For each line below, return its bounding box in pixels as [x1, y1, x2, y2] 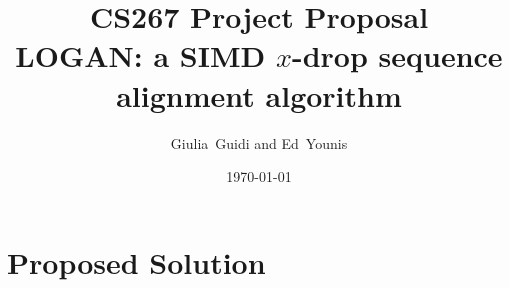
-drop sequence [291, 35, 503, 76]
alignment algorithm [116, 74, 402, 115]
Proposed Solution [7, 241, 266, 282]
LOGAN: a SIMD [15, 35, 266, 76]
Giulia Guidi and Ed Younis [170, 132, 348, 153]
